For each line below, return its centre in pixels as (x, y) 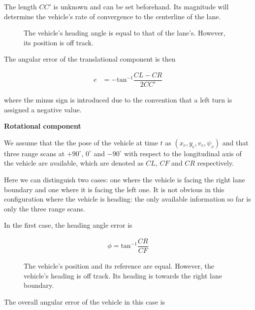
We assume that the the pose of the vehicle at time (81, 142)
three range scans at (34, 153)
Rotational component (43, 126)
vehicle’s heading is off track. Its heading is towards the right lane (123, 275)
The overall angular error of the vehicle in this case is (85, 301)
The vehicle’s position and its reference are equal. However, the (119, 266)
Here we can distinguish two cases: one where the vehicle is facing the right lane (125, 180)
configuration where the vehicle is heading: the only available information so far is (127, 199)
